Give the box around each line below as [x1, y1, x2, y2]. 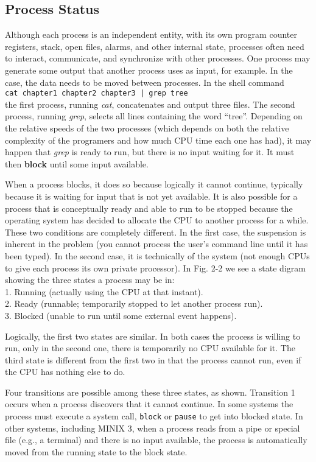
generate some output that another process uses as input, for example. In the [5, 63, 293, 76]
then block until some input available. [5, 157, 149, 170]
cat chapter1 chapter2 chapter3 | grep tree [5, 89, 188, 98]
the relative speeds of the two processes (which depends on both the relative [5, 122, 289, 135]
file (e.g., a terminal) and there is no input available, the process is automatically [5, 433, 307, 446]
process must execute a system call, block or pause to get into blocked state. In [5, 410, 303, 422]
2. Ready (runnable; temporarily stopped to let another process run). [5, 297, 263, 310]
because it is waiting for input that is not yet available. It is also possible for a [5, 189, 298, 202]
